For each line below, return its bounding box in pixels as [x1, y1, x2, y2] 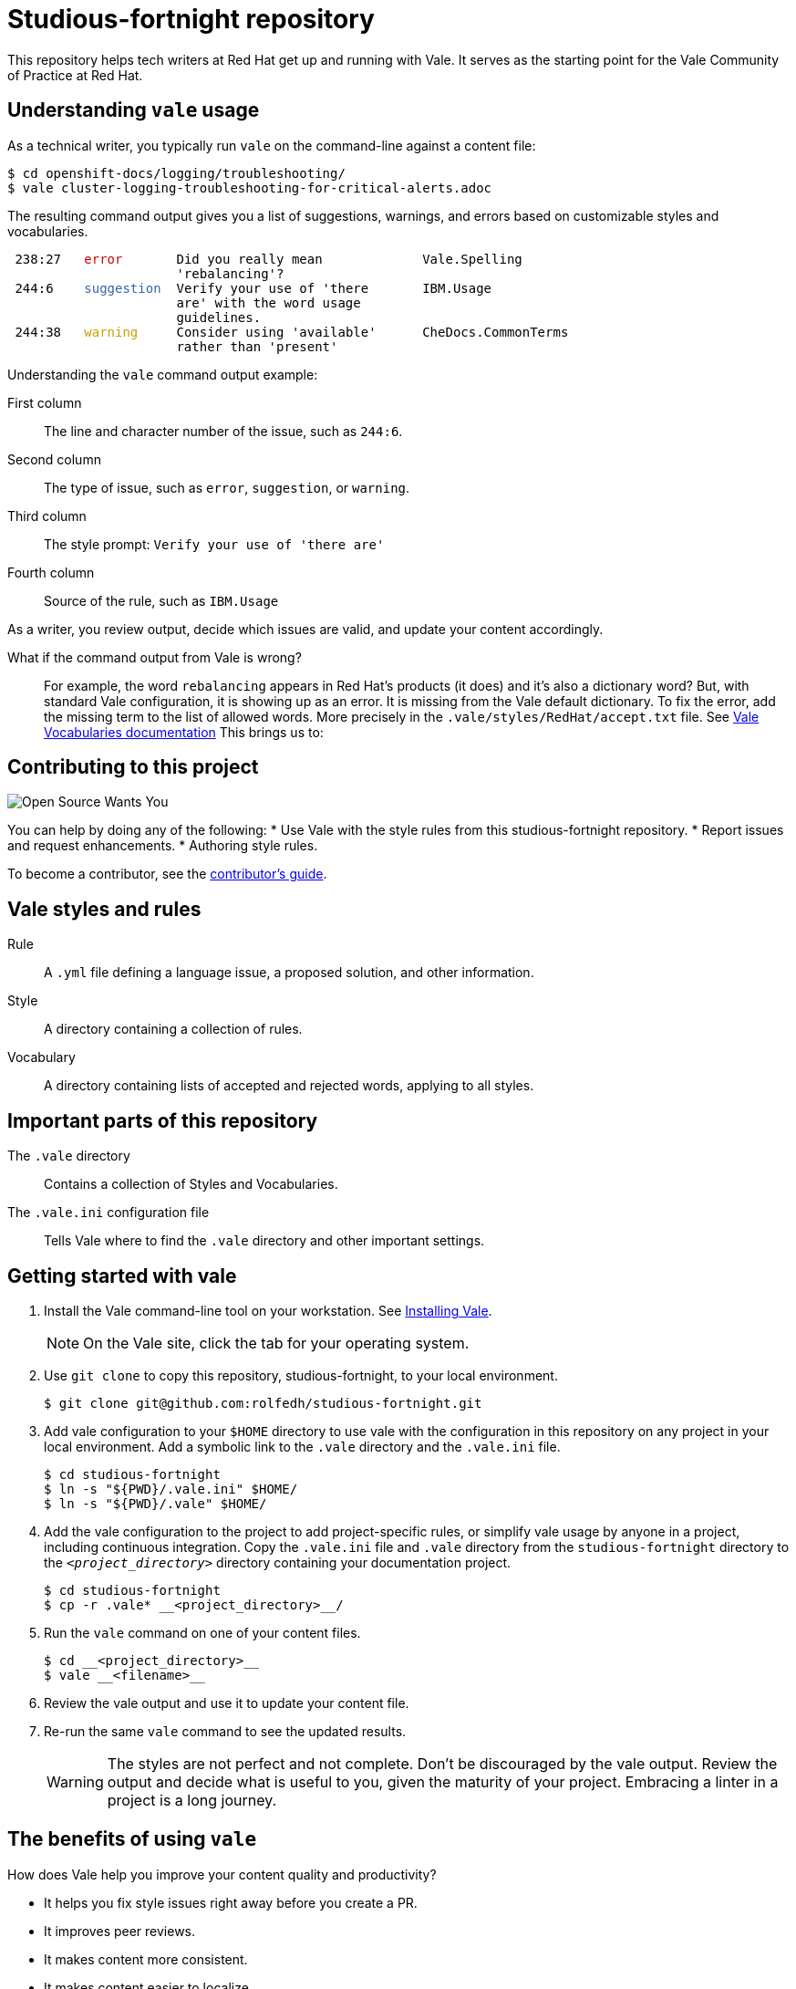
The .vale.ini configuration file [7, 1204, 210, 1221]
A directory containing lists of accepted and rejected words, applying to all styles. [44, 1078, 534, 1094]
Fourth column [7, 564, 95, 580]
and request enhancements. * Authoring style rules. [7, 838, 318, 854]
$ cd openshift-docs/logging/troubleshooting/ [7, 165, 346, 181]
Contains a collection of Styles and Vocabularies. [44, 1176, 338, 1192]
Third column [7, 507, 87, 524]
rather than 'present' [176, 338, 338, 354]
